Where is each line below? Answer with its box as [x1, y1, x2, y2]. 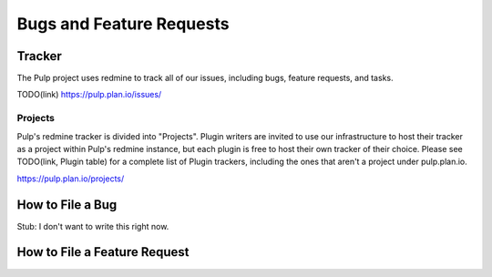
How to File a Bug [16, 197, 118, 212]
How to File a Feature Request [16, 244, 190, 260]
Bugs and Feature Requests [16, 14, 230, 34]
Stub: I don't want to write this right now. [16, 221, 169, 231]
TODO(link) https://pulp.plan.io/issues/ [16, 89, 162, 100]
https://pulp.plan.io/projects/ [16, 173, 125, 184]
